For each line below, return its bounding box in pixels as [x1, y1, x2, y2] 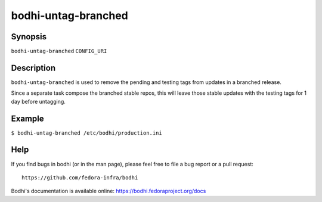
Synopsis [11, 32, 47, 42]
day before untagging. [11, 98, 66, 105]
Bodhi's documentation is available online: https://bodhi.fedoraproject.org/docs [11, 188, 206, 195]
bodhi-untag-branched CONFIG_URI [11, 48, 107, 55]
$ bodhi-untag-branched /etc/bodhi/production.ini [11, 129, 162, 136]
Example [11, 113, 44, 123]
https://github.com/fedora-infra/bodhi [21, 174, 138, 181]
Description [11, 63, 56, 73]
